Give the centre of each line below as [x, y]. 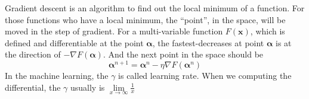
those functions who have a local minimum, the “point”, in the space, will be [145, 19]
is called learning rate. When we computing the [205, 76]
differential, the [33, 87]
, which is [268, 31]
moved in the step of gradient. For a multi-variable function [114, 31]
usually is [87, 87]
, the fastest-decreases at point [208, 42]
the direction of [33, 54]
